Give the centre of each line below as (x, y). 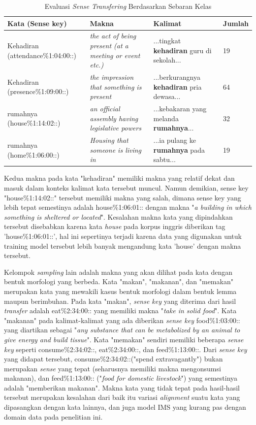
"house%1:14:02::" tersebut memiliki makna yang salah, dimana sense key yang (123, 197)
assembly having (114, 118)
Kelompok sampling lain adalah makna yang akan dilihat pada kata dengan (118, 272)
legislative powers (115, 128)
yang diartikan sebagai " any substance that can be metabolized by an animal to (122, 330)
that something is (116, 86)
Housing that (109, 140)
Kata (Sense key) (37, 23)
